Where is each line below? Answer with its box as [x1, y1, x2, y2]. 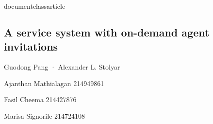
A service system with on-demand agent [4, 24, 210, 39]
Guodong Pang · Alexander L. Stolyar [4, 62, 120, 72]
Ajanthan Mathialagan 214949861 [4, 78, 104, 88]
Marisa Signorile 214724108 [4, 110, 85, 121]
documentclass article [4, 1, 66, 11]
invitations [4, 39, 58, 54]
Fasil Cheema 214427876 [4, 94, 77, 105]
